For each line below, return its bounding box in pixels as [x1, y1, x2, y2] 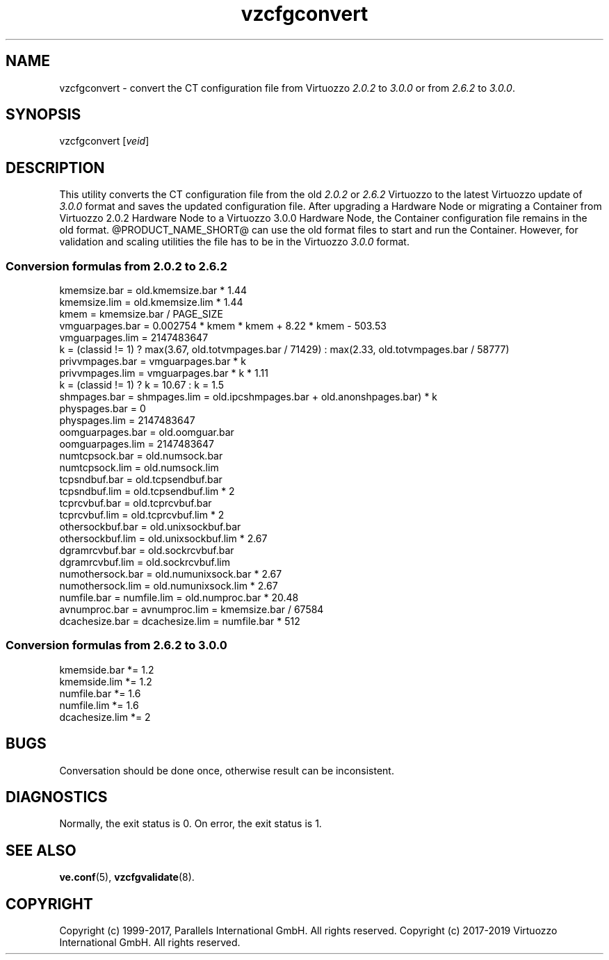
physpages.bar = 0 [59, 402, 146, 415]
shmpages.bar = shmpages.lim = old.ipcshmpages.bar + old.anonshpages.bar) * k [59, 391, 438, 403]
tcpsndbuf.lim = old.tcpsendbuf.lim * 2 [59, 485, 235, 498]
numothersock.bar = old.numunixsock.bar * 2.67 [59, 568, 282, 580]
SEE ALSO [6, 841, 76, 859]
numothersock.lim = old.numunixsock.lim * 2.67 [59, 580, 278, 592]
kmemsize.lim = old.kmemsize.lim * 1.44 [59, 296, 243, 309]
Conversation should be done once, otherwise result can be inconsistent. [59, 764, 394, 776]
